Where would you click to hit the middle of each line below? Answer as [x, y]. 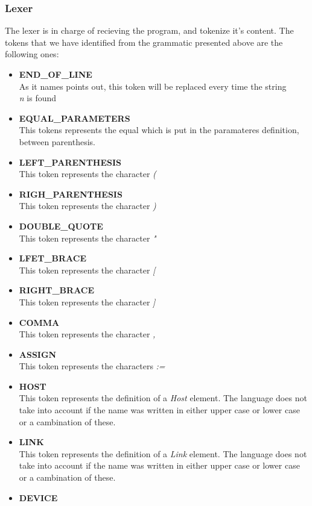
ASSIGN [38, 354]
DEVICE [38, 497]
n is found [38, 98]
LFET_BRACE [53, 258]
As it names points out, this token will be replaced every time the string [153, 86]
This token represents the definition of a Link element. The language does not [163, 453]
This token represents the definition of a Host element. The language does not [163, 398]
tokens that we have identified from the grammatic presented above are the [144, 42]
